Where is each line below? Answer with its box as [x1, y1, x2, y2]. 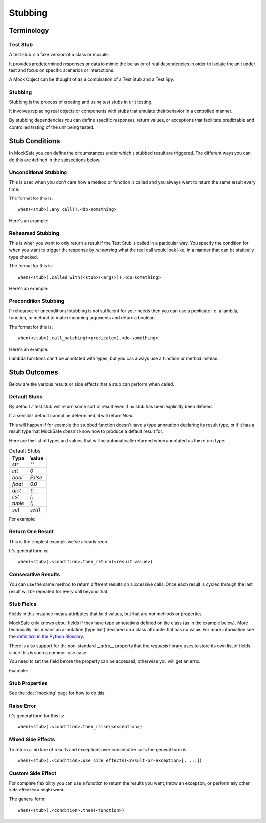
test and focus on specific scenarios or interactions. [9, 67, 115, 73]
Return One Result [9, 528, 54, 535]
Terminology [9, 26, 49, 34]
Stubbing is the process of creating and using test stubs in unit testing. [9, 99, 153, 105]
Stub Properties [9, 680, 48, 687]
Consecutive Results [9, 571, 60, 578]
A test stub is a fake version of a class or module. [9, 52, 109, 58]
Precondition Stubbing [9, 297, 65, 304]
